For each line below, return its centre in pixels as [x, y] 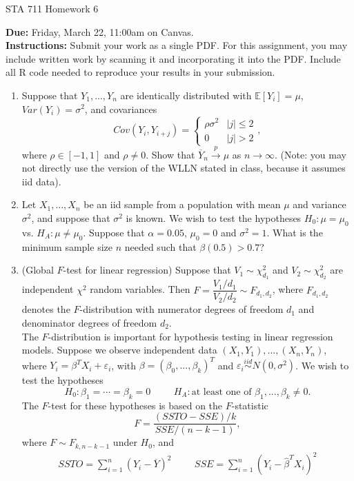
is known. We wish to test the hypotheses [214, 217]
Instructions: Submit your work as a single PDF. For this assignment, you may [177, 45]
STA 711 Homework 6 [52, 8]
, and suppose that [71, 217]
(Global [38, 270]
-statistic [250, 405]
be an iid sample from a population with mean [182, 204]
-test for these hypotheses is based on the [135, 405]
